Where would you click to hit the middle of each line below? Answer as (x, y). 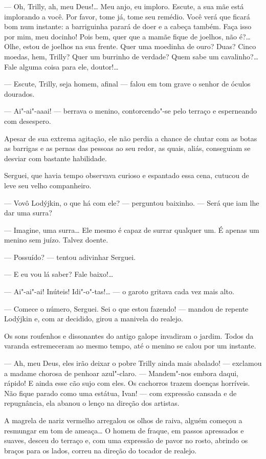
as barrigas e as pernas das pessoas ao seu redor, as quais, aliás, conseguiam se (127, 148)
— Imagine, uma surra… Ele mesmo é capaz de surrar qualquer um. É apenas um (132, 229)
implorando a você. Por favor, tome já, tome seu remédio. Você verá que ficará (127, 16)
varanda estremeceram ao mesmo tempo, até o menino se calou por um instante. (130, 346)
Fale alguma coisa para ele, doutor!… (61, 66)
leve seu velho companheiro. (48, 185)
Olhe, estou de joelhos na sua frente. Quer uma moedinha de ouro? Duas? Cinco (130, 46)
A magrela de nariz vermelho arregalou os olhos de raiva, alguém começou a (123, 420)
